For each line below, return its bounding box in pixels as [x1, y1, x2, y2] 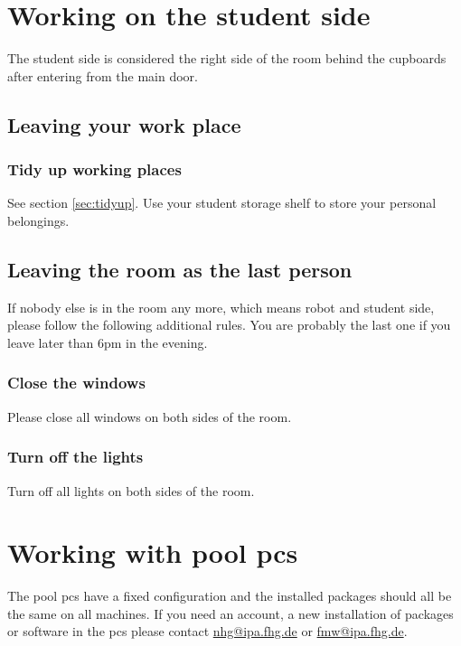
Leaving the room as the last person [7, 255, 353, 283]
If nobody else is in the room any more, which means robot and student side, [7, 297, 435, 316]
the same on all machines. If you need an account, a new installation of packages [7, 604, 454, 623]
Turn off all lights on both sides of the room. [7, 481, 255, 500]
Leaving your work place [7, 110, 241, 138]
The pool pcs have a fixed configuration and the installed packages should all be [7, 586, 452, 605]
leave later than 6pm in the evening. [7, 332, 208, 351]
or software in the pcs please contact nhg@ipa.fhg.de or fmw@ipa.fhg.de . [7, 622, 408, 641]
